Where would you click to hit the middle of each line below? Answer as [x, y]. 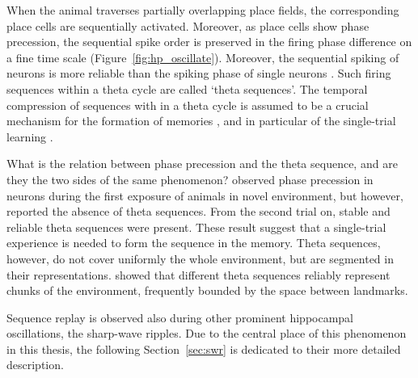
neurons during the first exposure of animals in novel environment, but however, [205, 195]
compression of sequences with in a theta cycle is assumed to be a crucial [188, 105]
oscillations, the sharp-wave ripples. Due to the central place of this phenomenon [207, 333]
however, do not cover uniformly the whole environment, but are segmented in [200, 258]
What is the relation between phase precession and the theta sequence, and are [202, 164]
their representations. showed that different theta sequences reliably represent [198, 274]
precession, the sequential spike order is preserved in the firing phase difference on [209, 42]
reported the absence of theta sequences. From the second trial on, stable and [198, 211]
